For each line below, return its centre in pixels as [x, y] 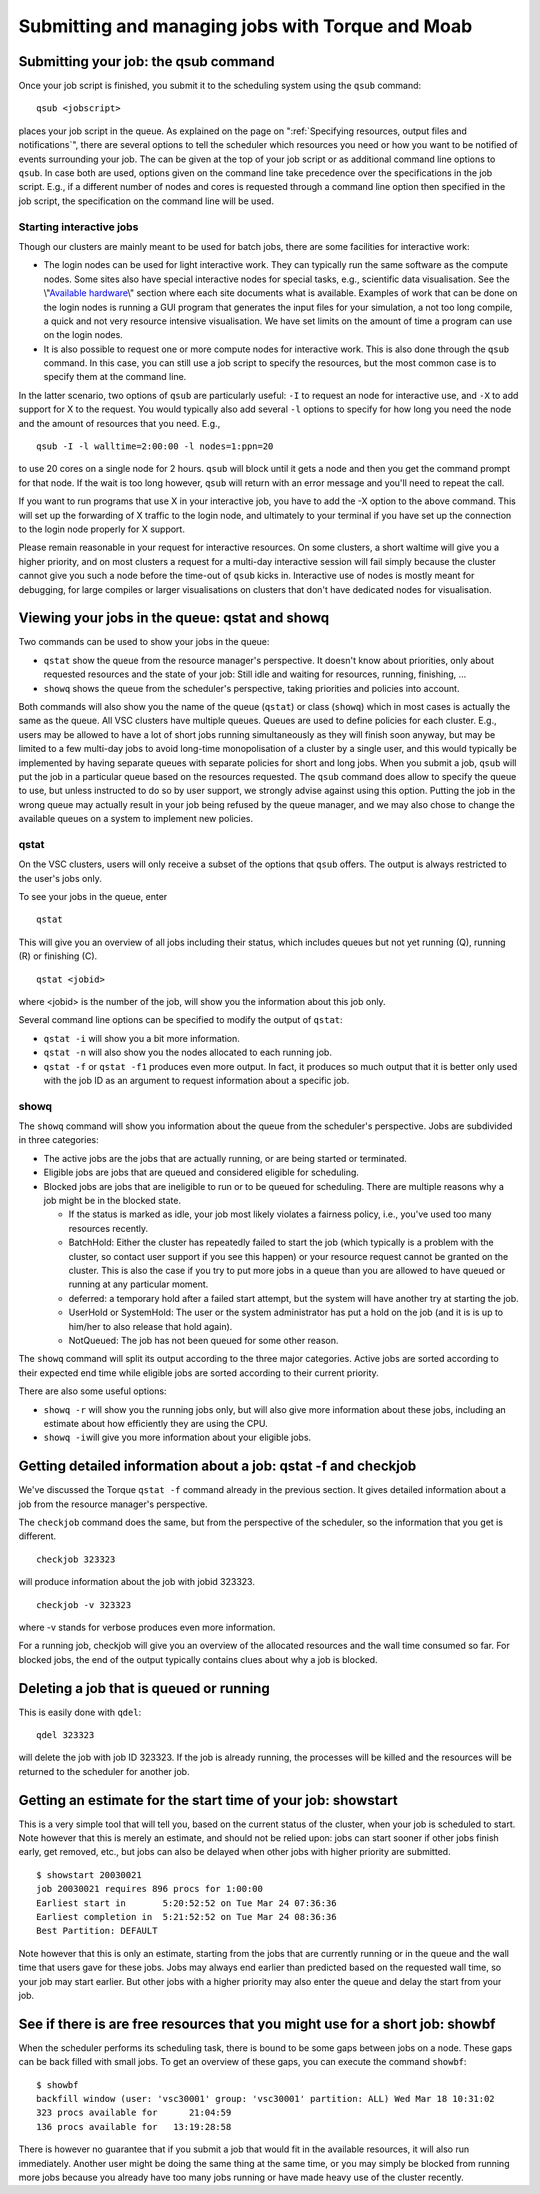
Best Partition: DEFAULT [97, 1931]
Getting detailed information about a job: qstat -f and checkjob [217, 1466]
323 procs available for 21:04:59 [134, 2113]
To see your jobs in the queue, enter [93, 897]
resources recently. [108, 1228]
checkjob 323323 [76, 1559]
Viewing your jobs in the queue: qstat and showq [174, 618]
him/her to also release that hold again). [150, 1326]
